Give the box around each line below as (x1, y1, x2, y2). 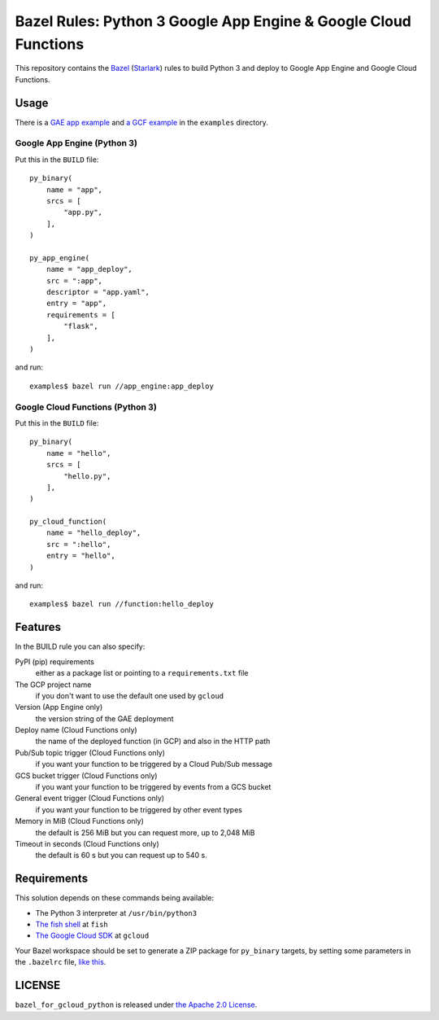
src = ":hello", (46, 540, 111, 549)
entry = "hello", (46, 551, 115, 561)
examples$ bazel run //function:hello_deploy (29, 599, 215, 609)
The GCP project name (15, 680, 92, 689)
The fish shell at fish (35, 920, 109, 930)
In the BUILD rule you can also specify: (15, 641, 146, 651)
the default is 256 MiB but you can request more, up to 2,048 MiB (35, 827, 255, 838)
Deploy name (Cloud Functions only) (15, 725, 137, 735)
